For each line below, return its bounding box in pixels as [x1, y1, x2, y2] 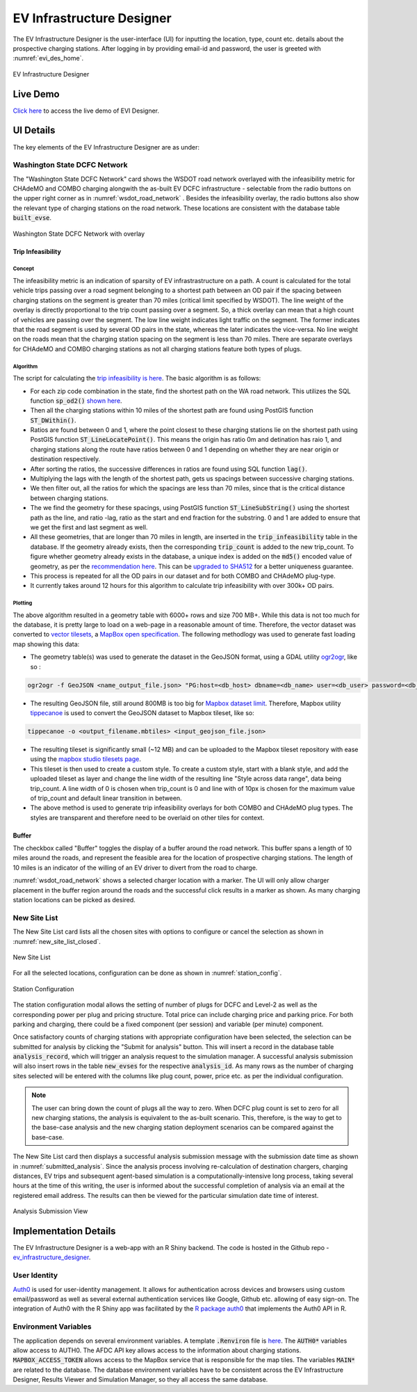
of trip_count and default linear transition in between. [30, 794, 182, 802]
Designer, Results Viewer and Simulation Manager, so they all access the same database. [13, 1375, 268, 1384]
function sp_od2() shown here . [30, 397, 122, 405]
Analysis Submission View [13, 1207, 88, 1215]
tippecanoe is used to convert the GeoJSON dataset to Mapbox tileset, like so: [30, 709, 255, 717]
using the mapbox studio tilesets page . [30, 755, 142, 763]
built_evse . [13, 214, 52, 222]
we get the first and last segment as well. [30, 522, 148, 531]
